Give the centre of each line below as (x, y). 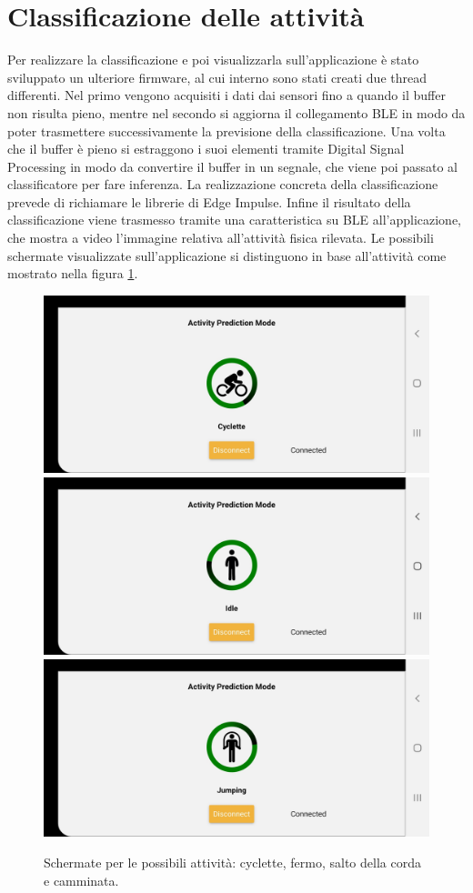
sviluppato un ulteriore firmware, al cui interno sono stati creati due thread (217, 77)
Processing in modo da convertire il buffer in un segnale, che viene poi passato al (232, 166)
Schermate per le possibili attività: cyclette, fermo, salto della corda (232, 862)
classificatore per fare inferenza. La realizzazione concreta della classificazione (223, 184)
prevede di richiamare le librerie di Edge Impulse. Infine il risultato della (209, 201)
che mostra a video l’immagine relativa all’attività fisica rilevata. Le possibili (221, 238)
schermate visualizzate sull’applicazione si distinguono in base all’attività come (227, 255)
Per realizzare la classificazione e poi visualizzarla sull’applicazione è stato (213, 60)
